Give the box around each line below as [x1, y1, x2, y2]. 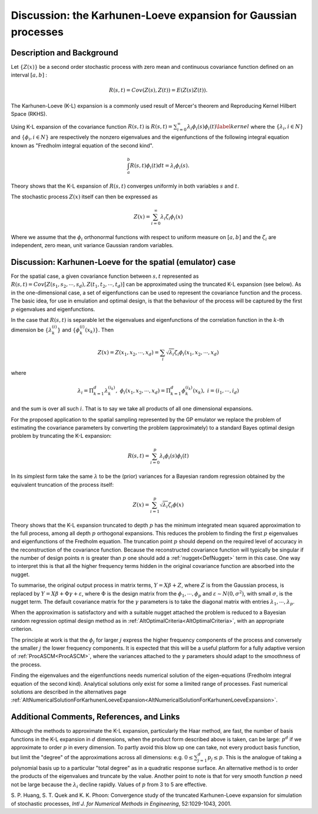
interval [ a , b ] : [11, 71, 47, 79]
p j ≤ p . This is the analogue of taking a [207, 754, 302, 762]
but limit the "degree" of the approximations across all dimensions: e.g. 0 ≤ [11, 754, 194, 761]
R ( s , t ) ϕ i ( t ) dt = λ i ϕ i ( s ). [130, 162, 190, 170]
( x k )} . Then [85, 327, 114, 335]
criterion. [11, 626, 33, 633]
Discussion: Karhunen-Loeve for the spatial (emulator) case [11, 257, 236, 267]
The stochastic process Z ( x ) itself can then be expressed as [11, 193, 158, 200]
